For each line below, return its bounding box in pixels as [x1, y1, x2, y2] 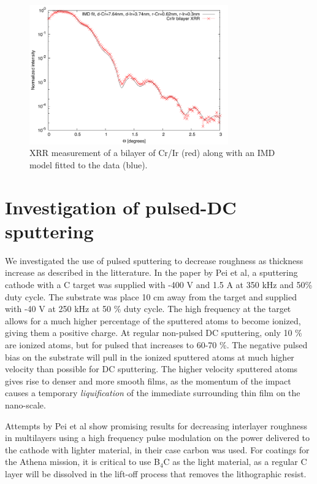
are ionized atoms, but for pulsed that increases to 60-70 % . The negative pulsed [5, 338, 308, 351]
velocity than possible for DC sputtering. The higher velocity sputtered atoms [5, 362, 298, 375]
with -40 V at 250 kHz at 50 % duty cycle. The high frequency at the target [5, 302, 291, 315]
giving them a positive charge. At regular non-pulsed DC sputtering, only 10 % [5, 326, 302, 339]
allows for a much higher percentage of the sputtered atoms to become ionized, [5, 314, 301, 327]
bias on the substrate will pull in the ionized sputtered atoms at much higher [5, 350, 294, 363]
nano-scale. [5, 398, 46, 411]
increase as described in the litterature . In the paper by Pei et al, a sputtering [5, 266, 298, 279]
